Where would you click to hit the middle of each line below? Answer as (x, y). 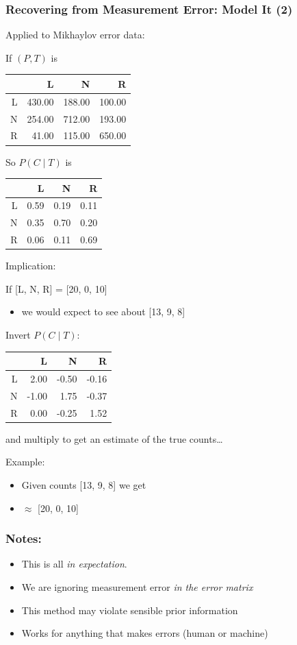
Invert (18, 335)
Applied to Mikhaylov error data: (75, 35)
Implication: (31, 266)
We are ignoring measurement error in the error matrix (137, 586)
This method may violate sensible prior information (130, 610)
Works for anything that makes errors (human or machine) (145, 633)
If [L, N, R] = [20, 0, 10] (56, 288)
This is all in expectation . (74, 564)
